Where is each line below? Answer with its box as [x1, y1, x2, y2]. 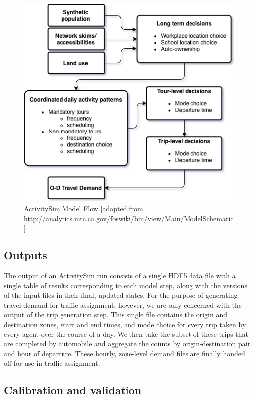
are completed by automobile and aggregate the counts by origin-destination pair [4, 338, 251, 349]
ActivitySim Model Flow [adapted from [24, 203, 143, 214]
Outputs [4, 247, 47, 263]
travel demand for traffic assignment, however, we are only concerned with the [4, 299, 242, 310]
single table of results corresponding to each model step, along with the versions [4, 280, 247, 290]
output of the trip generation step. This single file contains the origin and [4, 309, 228, 320]
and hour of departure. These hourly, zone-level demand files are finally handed [4, 348, 245, 358]
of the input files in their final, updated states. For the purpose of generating [4, 290, 238, 300]
